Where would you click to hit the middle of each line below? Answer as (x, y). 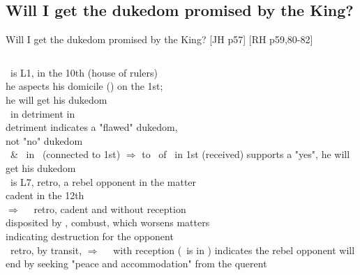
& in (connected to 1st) (65, 154)
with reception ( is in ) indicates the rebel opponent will (234, 250)
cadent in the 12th (45, 195)
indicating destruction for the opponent (90, 236)
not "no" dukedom (44, 140)
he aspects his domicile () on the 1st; (84, 86)
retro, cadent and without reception (110, 209)
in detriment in (43, 113)
